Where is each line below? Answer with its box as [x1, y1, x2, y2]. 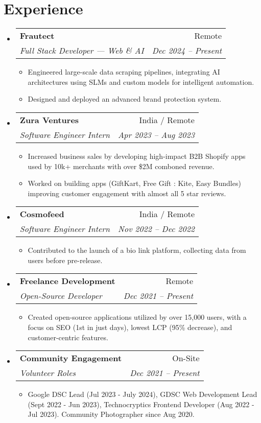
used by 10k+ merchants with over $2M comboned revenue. [28, 160, 215, 171]
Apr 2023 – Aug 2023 [118, 128, 195, 140]
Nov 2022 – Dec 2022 [118, 223, 195, 235]
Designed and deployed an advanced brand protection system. [28, 93, 222, 104]
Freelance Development [19, 275, 115, 287]
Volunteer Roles [19, 367, 76, 379]
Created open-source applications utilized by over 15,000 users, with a [28, 312, 247, 322]
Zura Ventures [19, 113, 79, 126]
